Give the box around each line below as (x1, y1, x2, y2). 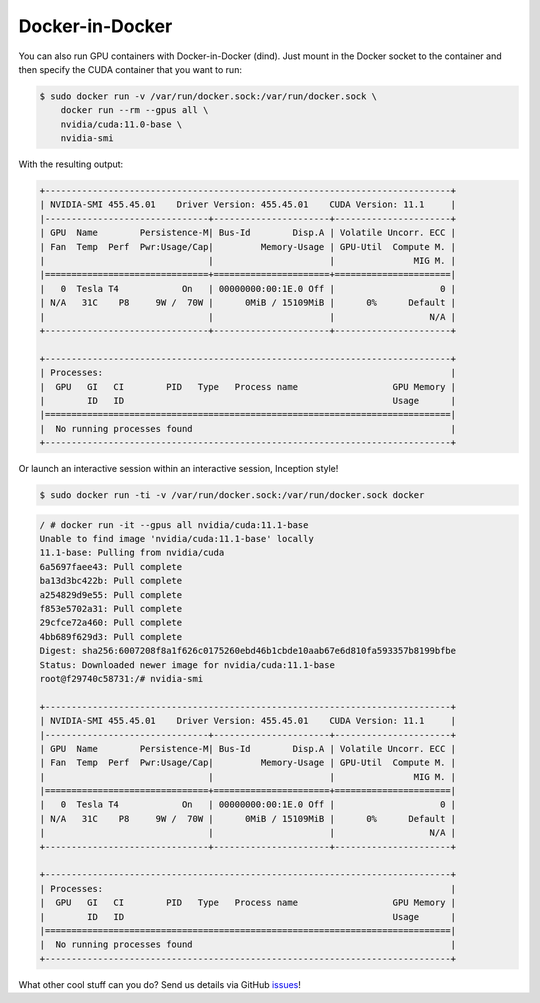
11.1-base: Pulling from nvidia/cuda (39, 547, 225, 559)
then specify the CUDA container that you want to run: (18, 63, 242, 75)
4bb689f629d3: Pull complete (39, 631, 183, 642)
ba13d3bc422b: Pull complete (39, 575, 183, 587)
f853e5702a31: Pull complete (39, 603, 183, 614)
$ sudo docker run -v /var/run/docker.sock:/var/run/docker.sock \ (39, 90, 378, 102)
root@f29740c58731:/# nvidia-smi (39, 673, 204, 684)
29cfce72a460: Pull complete (39, 617, 183, 629)
